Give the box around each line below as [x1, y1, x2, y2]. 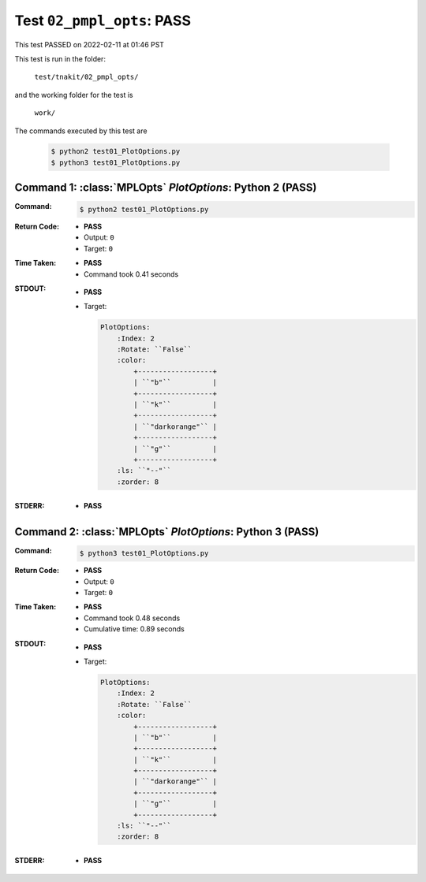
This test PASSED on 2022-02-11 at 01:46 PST [14, 39, 165, 49]
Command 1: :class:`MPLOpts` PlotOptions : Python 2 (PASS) [14, 181, 317, 195]
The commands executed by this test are [14, 126, 148, 136]
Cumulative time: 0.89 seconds [84, 624, 185, 634]
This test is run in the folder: [14, 54, 106, 63]
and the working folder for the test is [14, 90, 133, 99]
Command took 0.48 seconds [84, 613, 181, 623]
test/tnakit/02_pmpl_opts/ [34, 73, 139, 82]
